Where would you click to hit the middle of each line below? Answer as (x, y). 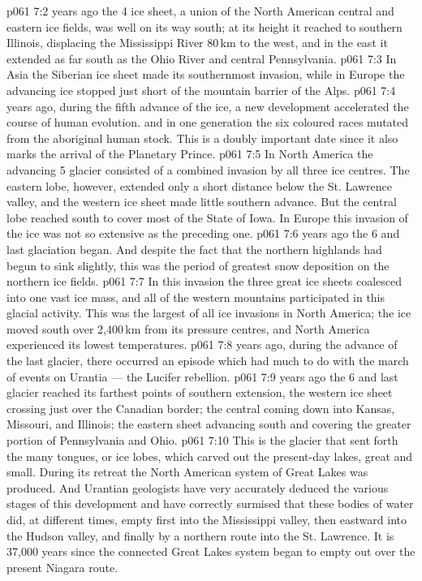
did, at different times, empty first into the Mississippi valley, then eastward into (207, 519)
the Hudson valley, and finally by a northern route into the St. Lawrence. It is (200, 535)
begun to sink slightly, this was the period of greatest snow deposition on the (198, 265)
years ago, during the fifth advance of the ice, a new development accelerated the (208, 106)
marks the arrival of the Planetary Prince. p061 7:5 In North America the (190, 154)
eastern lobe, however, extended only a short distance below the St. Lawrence (199, 185)
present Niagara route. (62, 567)
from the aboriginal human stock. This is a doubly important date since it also (202, 138)
